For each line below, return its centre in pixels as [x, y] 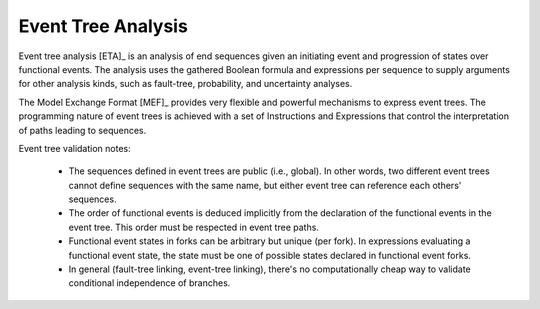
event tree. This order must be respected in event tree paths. [194, 227]
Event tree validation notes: [74, 148]
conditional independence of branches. [149, 283]
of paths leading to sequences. [82, 130]
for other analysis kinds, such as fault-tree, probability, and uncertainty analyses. [185, 84]
